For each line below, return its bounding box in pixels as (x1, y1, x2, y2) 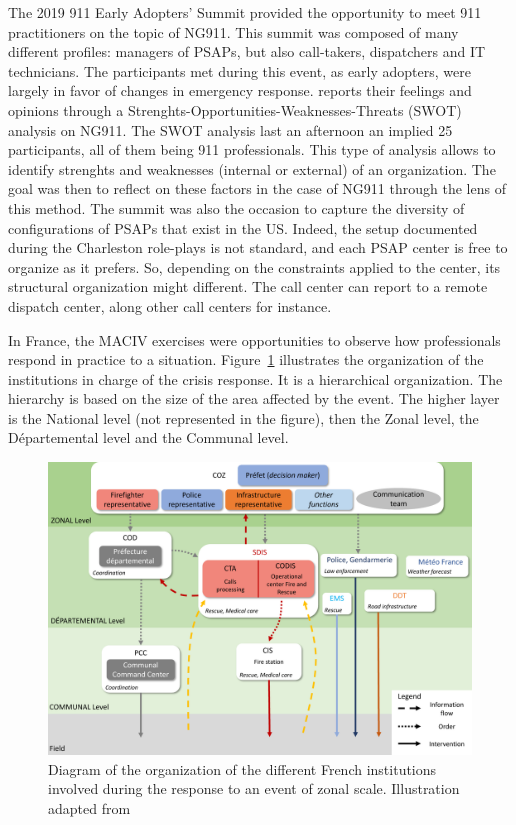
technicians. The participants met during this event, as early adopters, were (8, 60, 471, 81)
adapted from (48, 798, 131, 818)
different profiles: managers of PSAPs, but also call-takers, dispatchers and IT (8, 41, 486, 62)
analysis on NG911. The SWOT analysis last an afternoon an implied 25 (8, 119, 453, 140)
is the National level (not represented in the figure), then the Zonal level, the (8, 407, 479, 428)
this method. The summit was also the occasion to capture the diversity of (8, 197, 465, 218)
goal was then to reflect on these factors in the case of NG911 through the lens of (8, 178, 506, 199)
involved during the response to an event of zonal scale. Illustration (48, 778, 460, 799)
